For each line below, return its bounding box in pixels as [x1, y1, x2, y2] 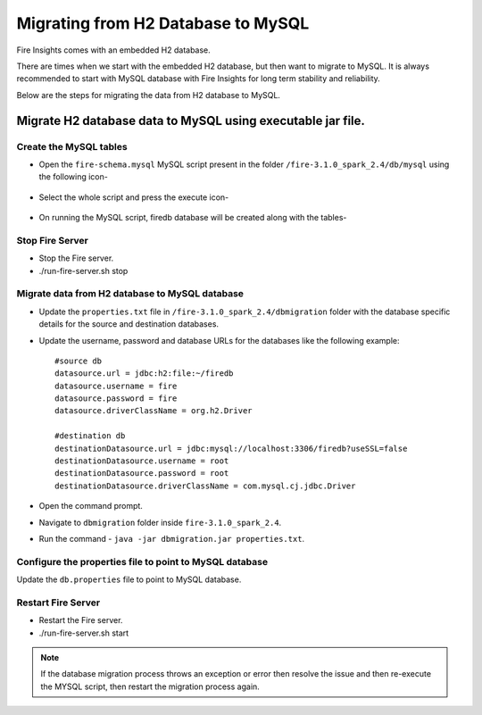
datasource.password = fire [54, 394, 178, 403]
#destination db [54, 431, 126, 441]
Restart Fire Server [16, 596, 101, 609]
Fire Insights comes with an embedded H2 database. [16, 45, 212, 55]
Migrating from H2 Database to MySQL [16, 13, 310, 33]
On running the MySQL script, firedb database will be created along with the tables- [38, 212, 347, 223]
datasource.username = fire [54, 380, 178, 391]
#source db [54, 355, 103, 366]
